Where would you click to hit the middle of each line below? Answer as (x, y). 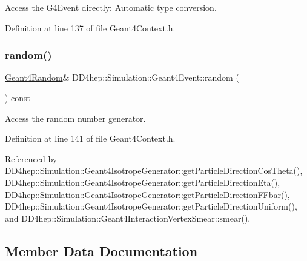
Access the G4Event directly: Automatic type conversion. (111, 7)
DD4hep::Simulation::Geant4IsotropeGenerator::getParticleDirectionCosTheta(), (154, 170)
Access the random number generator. (75, 118)
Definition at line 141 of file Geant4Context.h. (90, 138)
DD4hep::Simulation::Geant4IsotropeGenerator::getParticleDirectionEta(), (143, 182)
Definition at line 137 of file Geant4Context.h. (90, 28)
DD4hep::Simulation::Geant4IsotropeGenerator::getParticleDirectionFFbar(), (147, 194)
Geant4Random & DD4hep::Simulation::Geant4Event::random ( (122, 77)
